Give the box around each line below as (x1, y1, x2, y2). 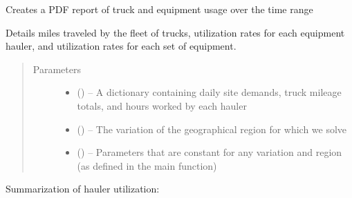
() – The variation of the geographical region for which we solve (77, 121, 347, 136)
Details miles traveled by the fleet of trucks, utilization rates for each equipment (6, 25, 345, 39)
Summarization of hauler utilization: (6, 181, 160, 196)
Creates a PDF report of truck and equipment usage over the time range (6, 2, 313, 16)
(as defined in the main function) (77, 158, 217, 172)
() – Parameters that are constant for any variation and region (77, 145, 342, 159)
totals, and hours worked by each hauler (77, 98, 247, 112)
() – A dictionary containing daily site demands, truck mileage (77, 85, 342, 99)
